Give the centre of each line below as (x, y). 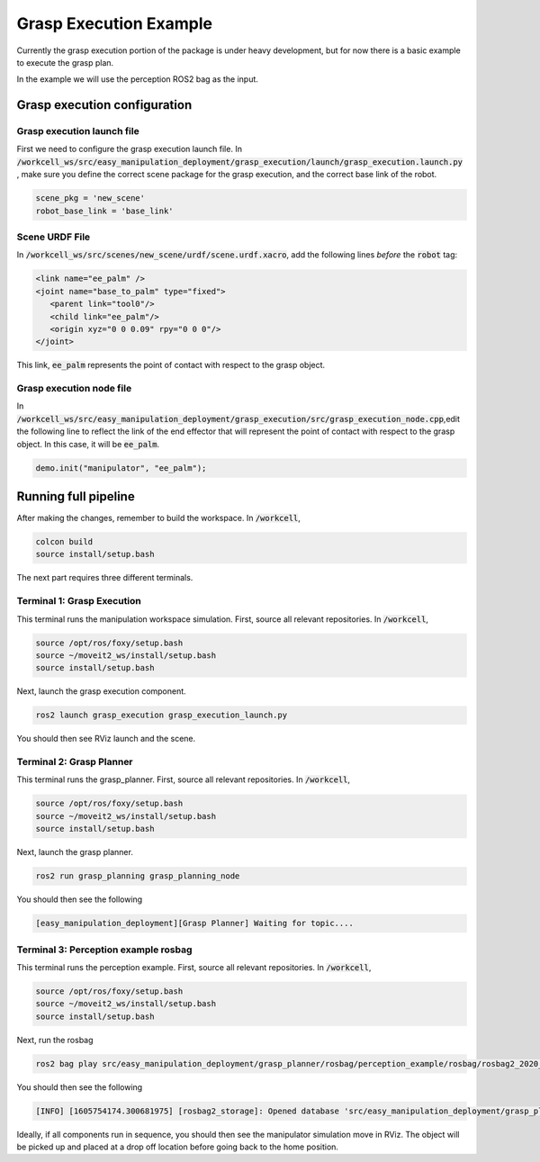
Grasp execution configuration (104, 105)
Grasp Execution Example (115, 23)
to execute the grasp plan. (65, 62)
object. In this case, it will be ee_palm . (88, 444)
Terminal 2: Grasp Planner (75, 762)
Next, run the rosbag (55, 1040)
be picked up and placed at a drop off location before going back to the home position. (178, 1147)
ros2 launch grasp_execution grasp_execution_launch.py (162, 715)
